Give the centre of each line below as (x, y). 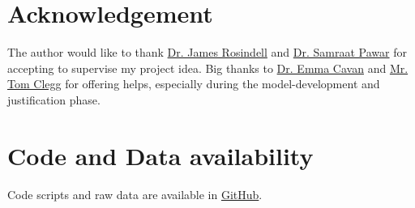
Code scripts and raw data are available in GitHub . (135, 194)
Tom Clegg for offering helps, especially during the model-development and (194, 84)
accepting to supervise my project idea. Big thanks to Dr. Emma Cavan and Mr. (208, 68)
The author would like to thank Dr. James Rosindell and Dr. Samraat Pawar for (207, 52)
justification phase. (54, 99)
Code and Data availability (160, 155)
